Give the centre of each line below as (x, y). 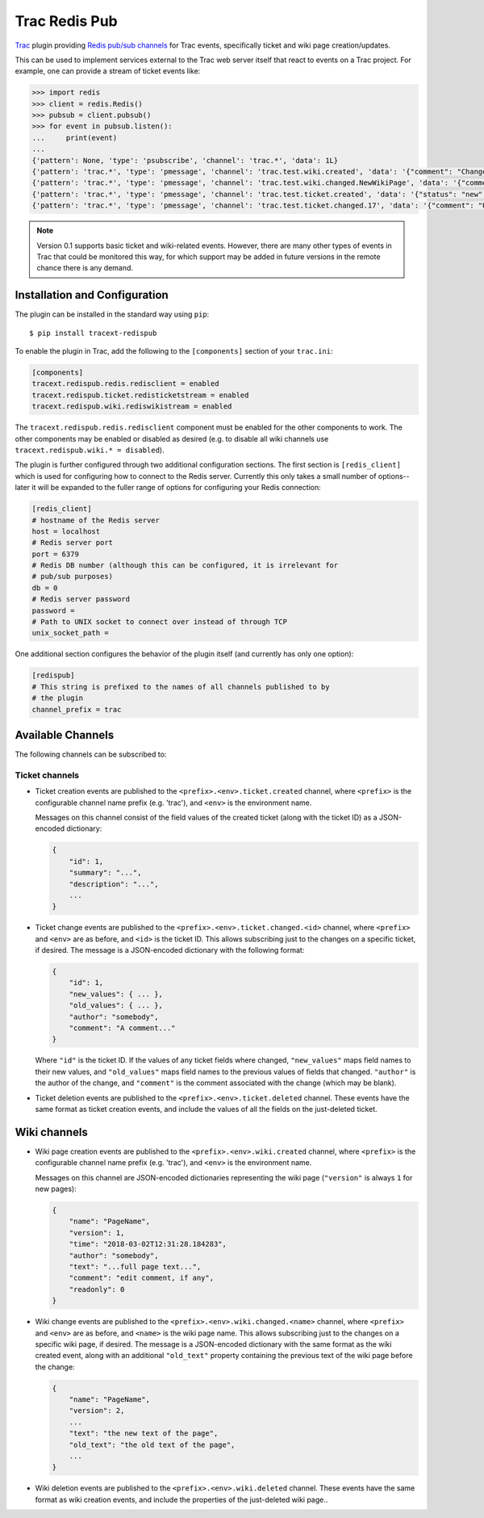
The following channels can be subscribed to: (91, 754)
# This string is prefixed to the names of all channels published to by (181, 687)
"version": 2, (97, 1411)
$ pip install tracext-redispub (93, 333)
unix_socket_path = (70, 633)
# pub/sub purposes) (72, 577)
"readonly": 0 (97, 1289)
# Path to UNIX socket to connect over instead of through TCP (160, 622)
